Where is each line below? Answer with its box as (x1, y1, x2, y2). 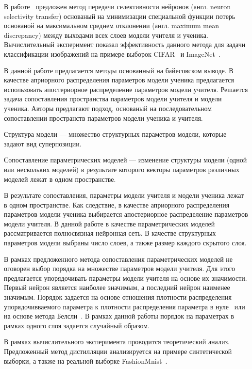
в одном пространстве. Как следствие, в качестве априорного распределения (4, 199, 230, 209)
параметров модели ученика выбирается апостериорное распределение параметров (4, 209, 248, 219)
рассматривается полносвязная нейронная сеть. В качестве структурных (4, 228, 216, 238)
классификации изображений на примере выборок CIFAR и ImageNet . (4, 48, 220, 59)
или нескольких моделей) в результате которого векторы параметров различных (4, 164, 239, 174)
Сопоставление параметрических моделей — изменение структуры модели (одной (4, 155, 247, 165)
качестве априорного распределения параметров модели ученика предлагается (4, 75, 234, 85)
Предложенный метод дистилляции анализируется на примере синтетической (4, 346, 232, 356)
